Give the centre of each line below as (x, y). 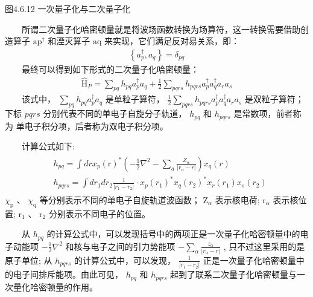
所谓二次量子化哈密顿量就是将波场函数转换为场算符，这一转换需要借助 (161, 29)
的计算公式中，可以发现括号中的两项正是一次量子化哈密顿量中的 (173, 234)
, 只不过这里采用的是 (264, 246)
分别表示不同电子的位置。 (99, 213)
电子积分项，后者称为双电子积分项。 (96, 126)
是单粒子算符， (135, 99)
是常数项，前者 (263, 113)
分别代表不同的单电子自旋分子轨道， (115, 113)
